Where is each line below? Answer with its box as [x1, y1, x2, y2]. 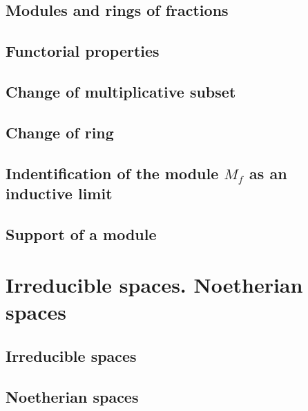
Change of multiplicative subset [6, 80, 236, 102]
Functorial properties [6, 40, 160, 62]
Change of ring [6, 121, 114, 143]
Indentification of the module [6, 162, 219, 183]
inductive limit [6, 182, 113, 203]
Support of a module [6, 223, 157, 244]
